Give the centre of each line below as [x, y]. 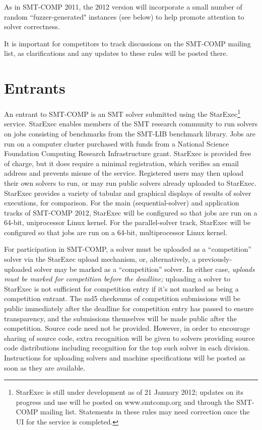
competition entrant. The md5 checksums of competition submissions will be [122, 298]
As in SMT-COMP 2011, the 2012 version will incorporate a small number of [123, 7]
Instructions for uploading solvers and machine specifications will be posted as [125, 357]
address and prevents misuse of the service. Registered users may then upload [124, 173]
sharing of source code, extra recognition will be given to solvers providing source [129, 338]
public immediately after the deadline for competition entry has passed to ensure [129, 308]
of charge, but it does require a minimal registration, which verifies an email [121, 163]
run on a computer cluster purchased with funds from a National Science [117, 143]
